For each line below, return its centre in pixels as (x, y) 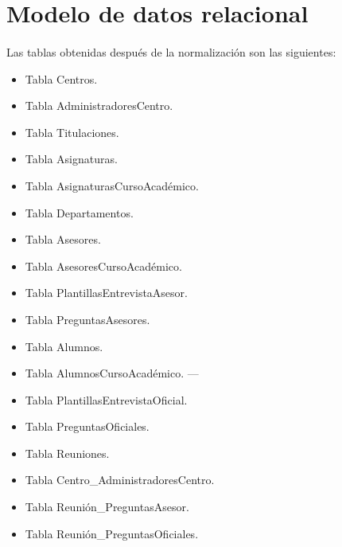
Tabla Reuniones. (67, 453)
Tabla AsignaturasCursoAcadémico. (112, 185)
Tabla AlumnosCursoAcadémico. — (112, 373)
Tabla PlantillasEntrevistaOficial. (106, 399)
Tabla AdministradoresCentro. (99, 105)
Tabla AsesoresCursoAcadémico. (103, 266)
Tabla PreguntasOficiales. (87, 426)
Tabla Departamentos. (79, 212)
